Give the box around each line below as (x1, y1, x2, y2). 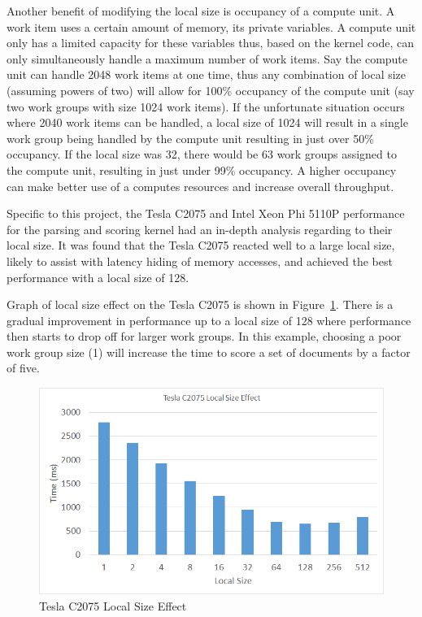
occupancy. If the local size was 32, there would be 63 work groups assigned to (7, 146, 397, 163)
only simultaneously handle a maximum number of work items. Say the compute (7, 50, 408, 67)
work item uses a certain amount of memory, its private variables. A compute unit (7, 18, 416, 35)
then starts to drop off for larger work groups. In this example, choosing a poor (7, 328, 402, 345)
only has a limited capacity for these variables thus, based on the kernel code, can (7, 34, 414, 51)
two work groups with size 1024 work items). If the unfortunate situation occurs (7, 98, 405, 115)
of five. (7, 359, 40, 376)
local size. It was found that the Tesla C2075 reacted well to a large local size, (7, 237, 395, 254)
